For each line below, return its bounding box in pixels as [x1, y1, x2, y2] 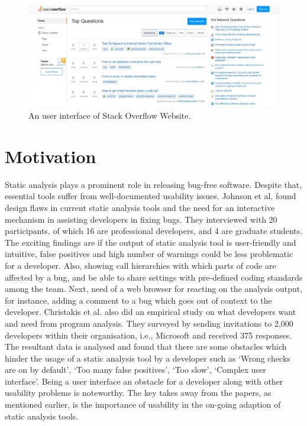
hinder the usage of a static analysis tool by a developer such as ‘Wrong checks [5, 352, 290, 364]
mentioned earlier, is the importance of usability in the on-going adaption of [5, 398, 281, 411]
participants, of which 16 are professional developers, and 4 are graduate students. [5, 225, 303, 237]
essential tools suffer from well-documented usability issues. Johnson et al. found [5, 190, 296, 202]
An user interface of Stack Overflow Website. [28, 109, 191, 122]
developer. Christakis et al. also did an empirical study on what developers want [5, 305, 296, 318]
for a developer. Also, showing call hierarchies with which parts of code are [5, 259, 276, 271]
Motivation [5, 144, 96, 168]
